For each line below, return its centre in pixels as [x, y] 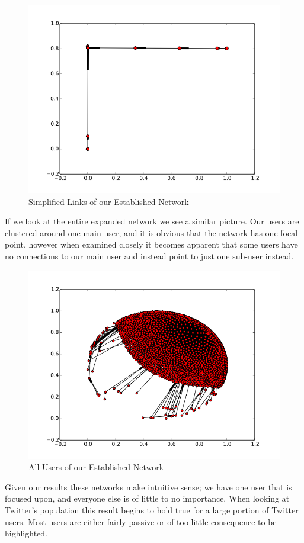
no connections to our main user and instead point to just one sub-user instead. [149, 256]
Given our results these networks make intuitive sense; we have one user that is [148, 486]
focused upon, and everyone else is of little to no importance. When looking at [147, 498]
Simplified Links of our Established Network [109, 201]
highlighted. [26, 533]
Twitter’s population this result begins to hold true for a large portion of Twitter [152, 510]
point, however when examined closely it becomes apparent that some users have [151, 244]
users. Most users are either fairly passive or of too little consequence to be [141, 521]
